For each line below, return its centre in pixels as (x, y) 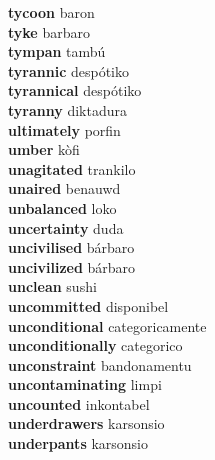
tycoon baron (51, 12)
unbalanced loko (62, 207)
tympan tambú (57, 51)
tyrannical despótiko (75, 90)
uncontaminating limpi (85, 384)
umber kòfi (44, 149)
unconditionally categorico (95, 345)
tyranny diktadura (67, 109)
